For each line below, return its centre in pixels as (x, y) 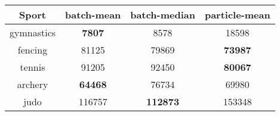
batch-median (163, 15)
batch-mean (93, 15)
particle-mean (237, 15)
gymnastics (33, 32)
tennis (33, 67)
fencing (33, 50)
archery (33, 84)
